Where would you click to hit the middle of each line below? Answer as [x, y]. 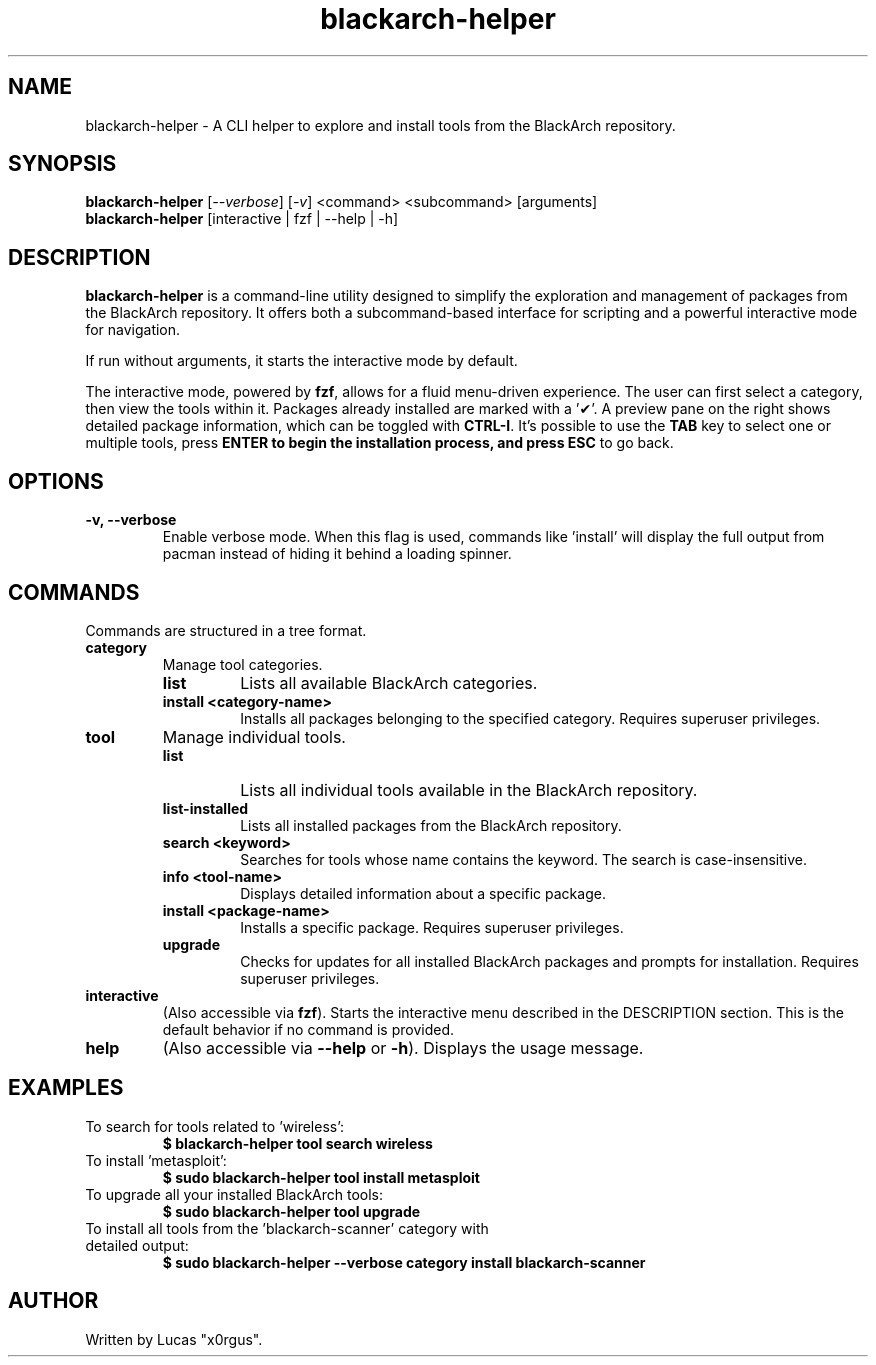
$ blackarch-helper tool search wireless [297, 1143]
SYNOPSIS [62, 164]
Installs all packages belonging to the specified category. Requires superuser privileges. [530, 718]
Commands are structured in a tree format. [226, 630]
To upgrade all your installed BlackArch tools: [234, 1194]
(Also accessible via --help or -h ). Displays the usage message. [403, 1047]
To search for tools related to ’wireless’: [215, 1126]
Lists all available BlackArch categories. [389, 682]
